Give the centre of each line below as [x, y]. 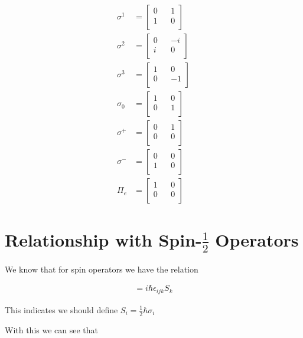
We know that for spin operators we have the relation [102, 269]
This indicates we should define [61, 309]
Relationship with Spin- [103, 240]
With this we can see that [52, 329]
